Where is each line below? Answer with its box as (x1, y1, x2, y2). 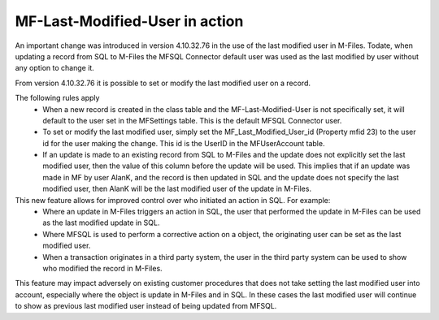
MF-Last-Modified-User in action (15, 12, 244, 30)
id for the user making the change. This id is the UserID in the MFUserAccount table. (42, 138, 325, 148)
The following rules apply (15, 93, 100, 103)
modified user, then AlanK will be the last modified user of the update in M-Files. (42, 184, 312, 194)
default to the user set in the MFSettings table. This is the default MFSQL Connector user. (42, 115, 342, 125)
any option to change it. (15, 63, 95, 73)
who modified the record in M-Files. (42, 263, 163, 273)
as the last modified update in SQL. (42, 218, 160, 227)
